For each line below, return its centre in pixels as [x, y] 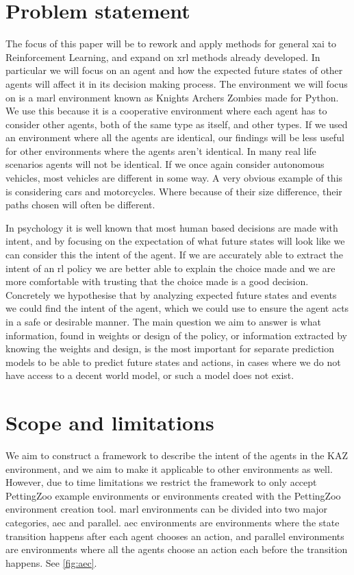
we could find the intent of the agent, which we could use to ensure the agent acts [177, 308]
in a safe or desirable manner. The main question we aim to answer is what [163, 321]
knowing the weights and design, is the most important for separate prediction [170, 348]
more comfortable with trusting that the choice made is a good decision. [157, 281]
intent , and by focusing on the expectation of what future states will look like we [175, 241]
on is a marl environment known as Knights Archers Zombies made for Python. [172, 97]
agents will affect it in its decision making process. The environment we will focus [177, 83]
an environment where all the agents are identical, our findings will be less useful [175, 137]
